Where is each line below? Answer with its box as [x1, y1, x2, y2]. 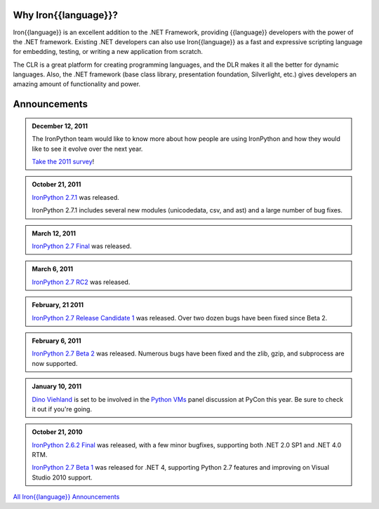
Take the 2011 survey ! [32, 158, 95, 166]
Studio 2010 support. [32, 473, 93, 482]
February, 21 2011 [32, 301, 84, 309]
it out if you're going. [32, 405, 93, 413]
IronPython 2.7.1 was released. [32, 193, 119, 201]
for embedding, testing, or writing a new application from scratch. [13, 48, 204, 56]
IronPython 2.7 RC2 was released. [32, 278, 131, 286]
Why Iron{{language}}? [13, 9, 119, 21]
